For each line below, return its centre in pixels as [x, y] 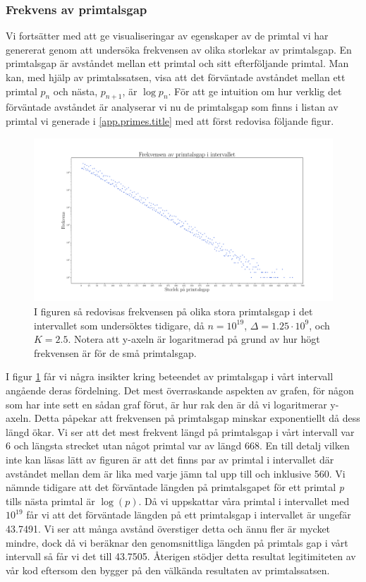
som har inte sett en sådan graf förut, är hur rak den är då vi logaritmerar [166, 404]
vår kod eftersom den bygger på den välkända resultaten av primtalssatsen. [168, 570]
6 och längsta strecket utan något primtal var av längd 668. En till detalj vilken [178, 445]
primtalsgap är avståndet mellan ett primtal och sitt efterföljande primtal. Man [177, 63]
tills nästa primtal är [50, 501]
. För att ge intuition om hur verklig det [255, 91]
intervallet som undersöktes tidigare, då [119, 325]
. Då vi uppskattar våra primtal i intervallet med [244, 501]
